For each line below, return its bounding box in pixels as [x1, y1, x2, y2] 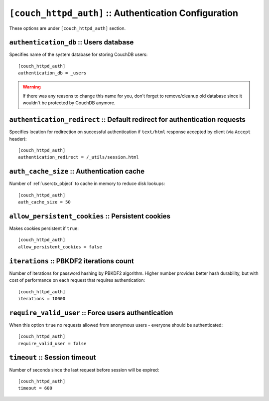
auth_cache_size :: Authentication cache [9, 167, 144, 176]
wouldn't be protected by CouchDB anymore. [22, 100, 116, 106]
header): [9, 136, 27, 142]
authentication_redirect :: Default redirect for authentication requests [9, 115, 246, 124]
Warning [22, 84, 41, 90]
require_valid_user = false [18, 341, 87, 346]
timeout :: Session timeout [9, 353, 96, 362]
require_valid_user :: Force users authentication [9, 308, 173, 317]
